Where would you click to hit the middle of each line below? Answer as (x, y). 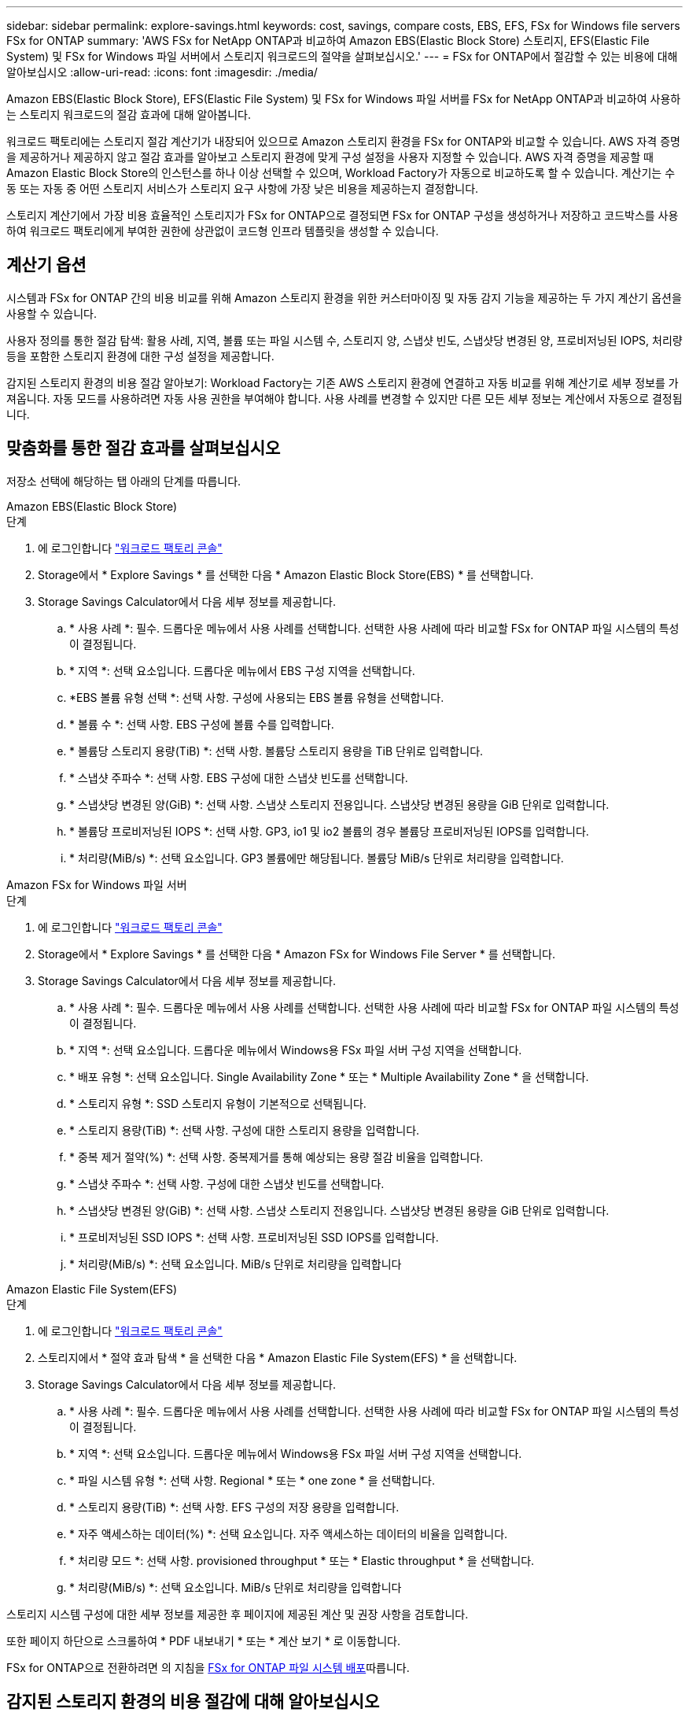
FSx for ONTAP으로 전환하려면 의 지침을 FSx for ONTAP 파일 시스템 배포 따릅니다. (208, 1667)
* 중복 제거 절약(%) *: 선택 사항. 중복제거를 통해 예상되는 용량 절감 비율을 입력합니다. (276, 1157)
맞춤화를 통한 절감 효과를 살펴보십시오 (144, 448)
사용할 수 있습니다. (52, 313)
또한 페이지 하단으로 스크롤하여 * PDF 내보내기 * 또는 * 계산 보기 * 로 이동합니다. (203, 1640)
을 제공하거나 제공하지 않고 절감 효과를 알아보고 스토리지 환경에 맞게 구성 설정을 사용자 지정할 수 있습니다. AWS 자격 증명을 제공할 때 (330, 157)
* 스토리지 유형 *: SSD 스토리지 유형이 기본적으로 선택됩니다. (218, 1103)
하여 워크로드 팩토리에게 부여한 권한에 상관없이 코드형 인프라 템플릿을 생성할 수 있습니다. (223, 231)
